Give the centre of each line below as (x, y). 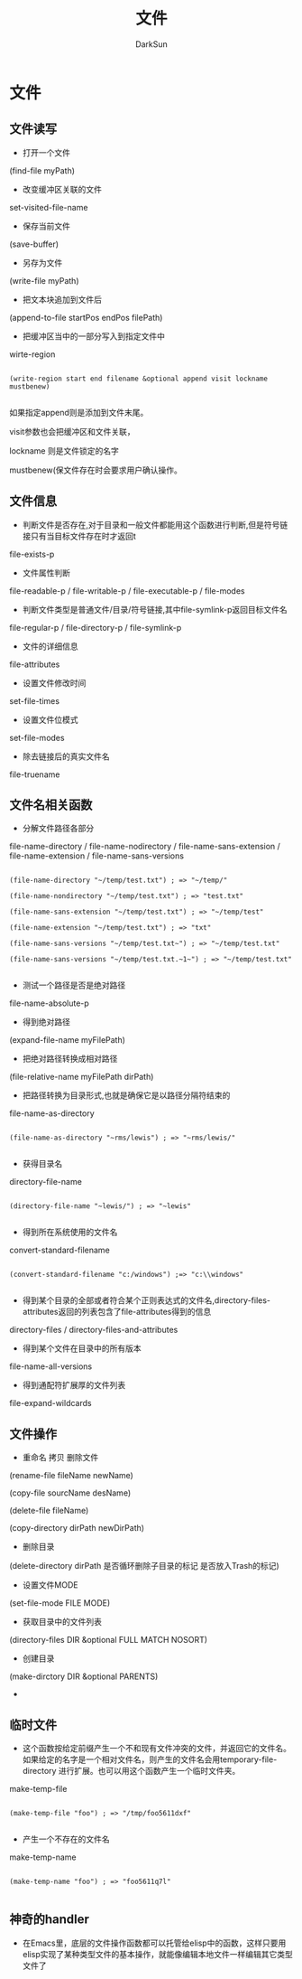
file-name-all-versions (51, 1366)
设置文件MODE (50, 1585)
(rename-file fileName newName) (71, 1476)
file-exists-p (32, 554)
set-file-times (35, 700)
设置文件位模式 (50, 719)
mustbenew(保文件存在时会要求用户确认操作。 (96, 470)
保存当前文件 (46, 226)
